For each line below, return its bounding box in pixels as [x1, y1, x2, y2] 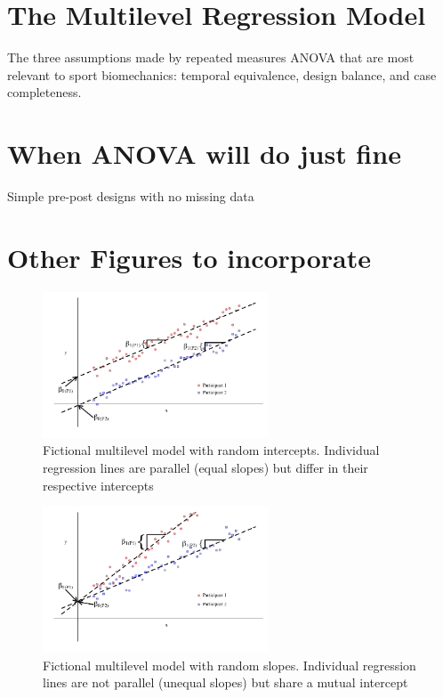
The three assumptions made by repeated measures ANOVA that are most [7, 48, 415, 67]
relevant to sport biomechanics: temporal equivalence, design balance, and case [7, 65, 437, 84]
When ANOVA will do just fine [7, 135, 401, 172]
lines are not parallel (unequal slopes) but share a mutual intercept [43, 673, 408, 692]
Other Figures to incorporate [7, 239, 371, 275]
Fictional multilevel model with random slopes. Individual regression [43, 655, 416, 674]
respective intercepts [43, 475, 154, 494]
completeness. [7, 83, 82, 101]
